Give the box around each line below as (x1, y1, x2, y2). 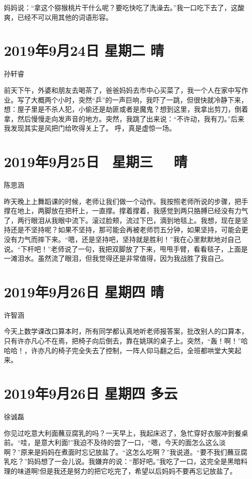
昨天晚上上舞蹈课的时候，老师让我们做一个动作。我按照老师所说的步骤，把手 (4, 196, 248, 206)
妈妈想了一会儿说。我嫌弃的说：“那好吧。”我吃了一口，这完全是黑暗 (27, 456, 241, 466)
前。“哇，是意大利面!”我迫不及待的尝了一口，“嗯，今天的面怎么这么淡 (4, 437, 226, 447)
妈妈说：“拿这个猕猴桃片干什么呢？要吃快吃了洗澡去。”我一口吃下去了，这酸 (4, 2, 245, 12)
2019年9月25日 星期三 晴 (4, 152, 188, 171)
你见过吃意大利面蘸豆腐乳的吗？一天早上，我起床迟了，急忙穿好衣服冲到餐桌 (4, 428, 248, 438)
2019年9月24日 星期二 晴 (4, 40, 164, 60)
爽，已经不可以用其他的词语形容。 (4, 12, 112, 22)
